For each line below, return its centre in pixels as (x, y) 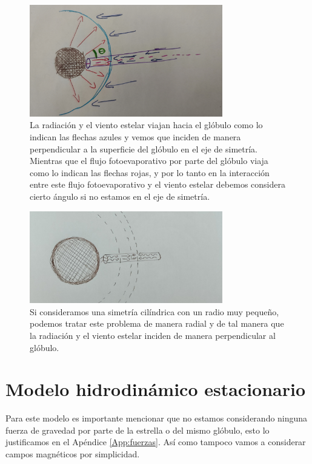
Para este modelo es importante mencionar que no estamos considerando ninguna (157, 418)
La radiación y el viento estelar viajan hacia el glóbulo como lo (146, 125)
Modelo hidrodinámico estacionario (156, 389)
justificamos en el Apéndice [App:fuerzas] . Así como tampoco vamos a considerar (156, 442)
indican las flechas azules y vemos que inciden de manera (135, 137)
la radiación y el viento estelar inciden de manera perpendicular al (153, 335)
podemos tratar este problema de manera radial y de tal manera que (157, 323)
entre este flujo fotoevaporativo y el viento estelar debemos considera (158, 184)
